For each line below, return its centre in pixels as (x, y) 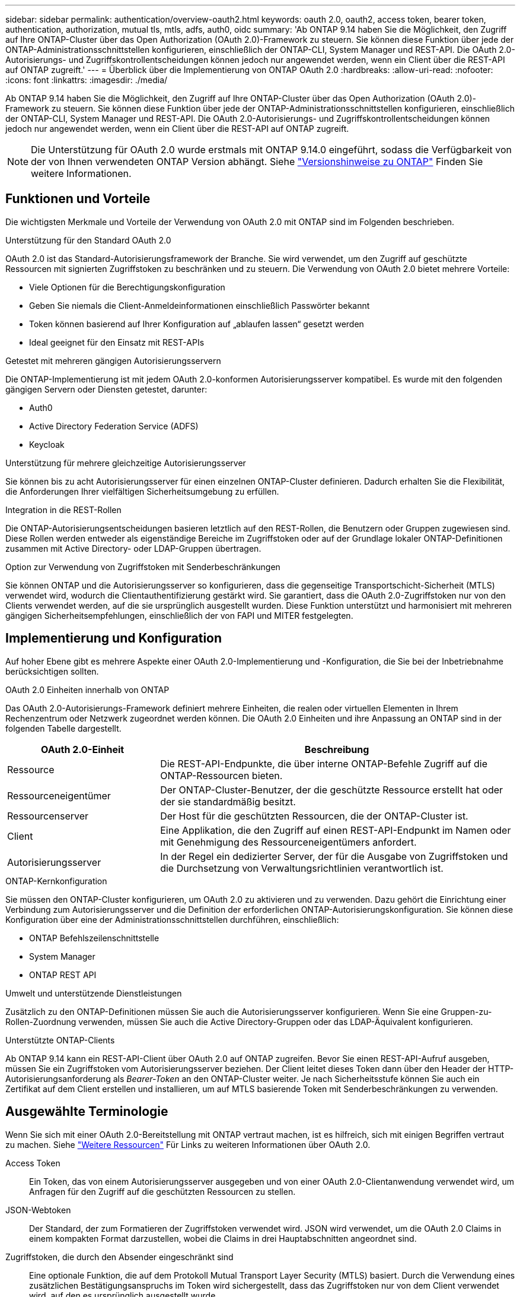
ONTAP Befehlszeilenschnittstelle (94, 938)
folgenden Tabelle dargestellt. (63, 728)
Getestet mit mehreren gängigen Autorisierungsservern (113, 360)
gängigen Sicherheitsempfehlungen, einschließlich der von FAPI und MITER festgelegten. (179, 615)
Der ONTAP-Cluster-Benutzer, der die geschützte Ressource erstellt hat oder (332, 790)
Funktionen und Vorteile (78, 199)
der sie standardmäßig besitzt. (228, 801)
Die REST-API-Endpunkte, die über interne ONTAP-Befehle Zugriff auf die (324, 763)
